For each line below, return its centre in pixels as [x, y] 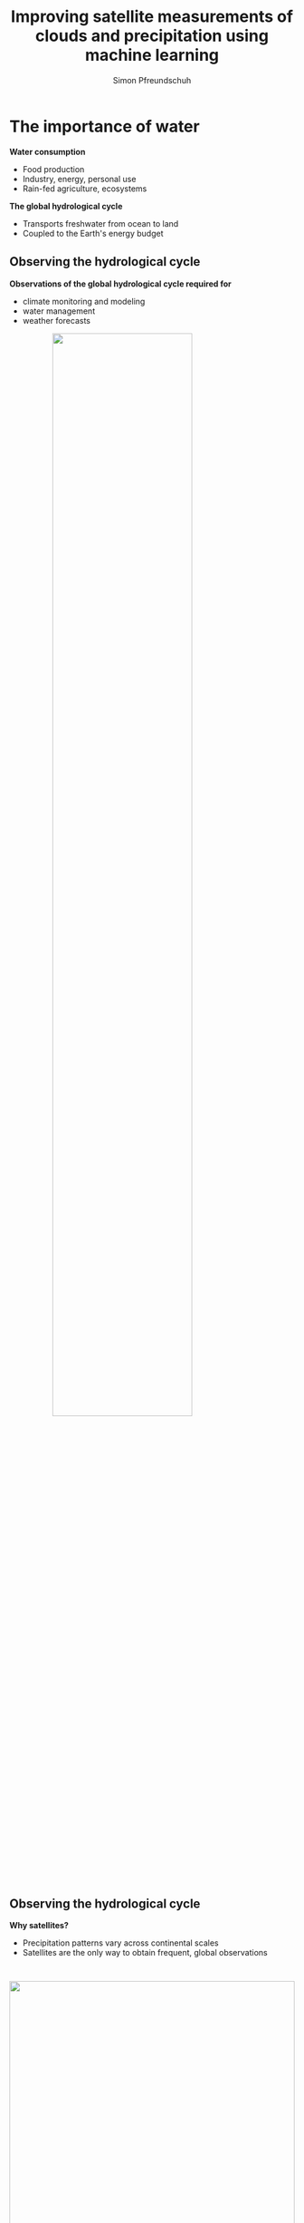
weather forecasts [56, 320]
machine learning [152, 55]
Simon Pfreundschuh [152, 80]
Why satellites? [39, 1926]
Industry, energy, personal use [79, 179]
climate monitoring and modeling [84, 301]
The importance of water [105, 126]
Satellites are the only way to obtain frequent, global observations [145, 1953]
